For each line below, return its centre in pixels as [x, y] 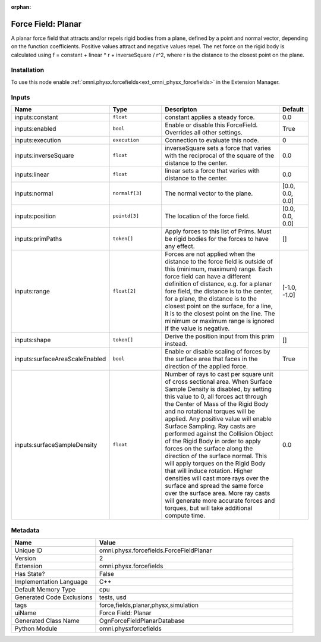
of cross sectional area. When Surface [219, 381]
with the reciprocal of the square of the [220, 155]
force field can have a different [208, 276]
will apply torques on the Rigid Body [215, 463]
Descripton [181, 109]
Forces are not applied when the [210, 254]
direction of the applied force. [207, 366]
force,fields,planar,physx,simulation [149, 605]
